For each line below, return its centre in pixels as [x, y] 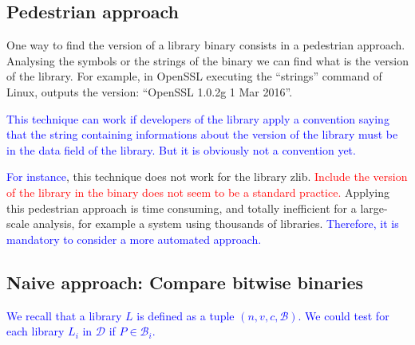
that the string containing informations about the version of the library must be [202, 134]
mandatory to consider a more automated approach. [134, 239]
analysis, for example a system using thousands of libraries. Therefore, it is [216, 223]
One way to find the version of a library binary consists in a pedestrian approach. [206, 45]
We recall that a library [64, 315]
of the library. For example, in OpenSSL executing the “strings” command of [194, 76]
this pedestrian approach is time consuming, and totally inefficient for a [182, 208]
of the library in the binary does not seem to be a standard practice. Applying [198, 192]
